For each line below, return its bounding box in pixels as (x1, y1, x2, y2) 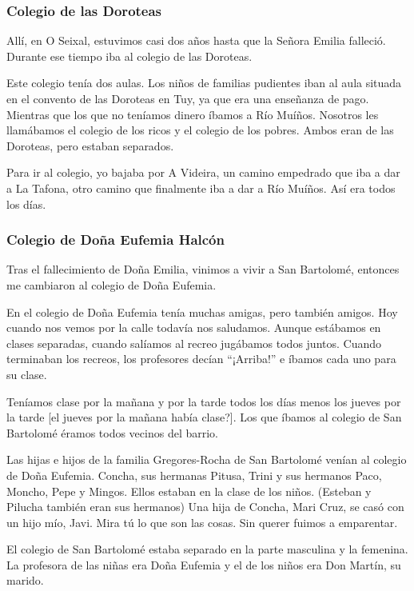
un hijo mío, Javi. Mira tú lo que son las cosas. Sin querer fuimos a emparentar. (6, 513, 398, 530)
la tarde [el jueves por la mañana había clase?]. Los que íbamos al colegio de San (6, 409, 402, 425)
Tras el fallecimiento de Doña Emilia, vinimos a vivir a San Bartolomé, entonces (6, 261, 400, 278)
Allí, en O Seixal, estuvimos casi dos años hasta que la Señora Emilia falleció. (6, 32, 386, 49)
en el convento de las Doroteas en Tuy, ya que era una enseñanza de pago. (6, 90, 369, 106)
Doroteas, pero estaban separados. (6, 137, 174, 154)
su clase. (6, 365, 47, 382)
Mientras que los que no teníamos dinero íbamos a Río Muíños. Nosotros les (6, 106, 379, 122)
